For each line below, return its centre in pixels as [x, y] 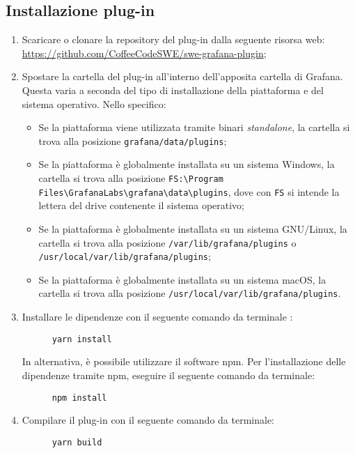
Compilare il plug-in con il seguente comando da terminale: [148, 420]
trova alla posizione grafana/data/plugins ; [133, 140]
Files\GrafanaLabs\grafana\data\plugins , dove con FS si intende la [189, 191]
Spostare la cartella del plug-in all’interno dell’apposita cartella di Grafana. [182, 76]
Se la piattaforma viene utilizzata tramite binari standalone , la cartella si [194, 127]
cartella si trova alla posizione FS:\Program [131, 178]
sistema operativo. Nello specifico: [94, 103]
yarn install [82, 339]
